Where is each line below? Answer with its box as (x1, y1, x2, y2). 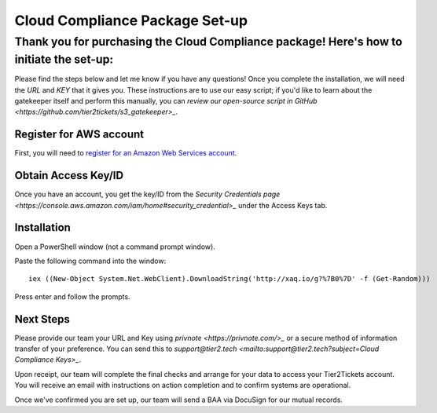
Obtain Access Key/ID (14, 169, 124, 182)
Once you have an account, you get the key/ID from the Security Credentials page (14, 189, 281, 199)
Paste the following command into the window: (14, 256, 167, 265)
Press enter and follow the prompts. (14, 291, 130, 302)
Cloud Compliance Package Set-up (14, 12, 248, 29)
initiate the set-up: (14, 52, 114, 67)
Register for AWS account (14, 128, 145, 141)
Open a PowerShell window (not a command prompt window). (14, 242, 215, 251)
